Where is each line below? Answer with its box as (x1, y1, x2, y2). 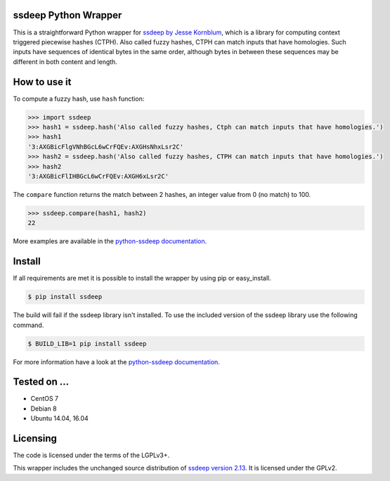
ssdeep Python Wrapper (13, 9, 122, 21)
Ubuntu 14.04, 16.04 (30, 414, 89, 423)
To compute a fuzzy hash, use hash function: (13, 94, 145, 103)
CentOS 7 (30, 395, 59, 403)
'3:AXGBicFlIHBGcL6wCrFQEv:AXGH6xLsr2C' (27, 172, 169, 180)
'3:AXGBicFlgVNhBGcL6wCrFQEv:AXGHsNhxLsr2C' (27, 143, 184, 150)
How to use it (13, 76, 72, 88)
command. (13, 321, 44, 329)
